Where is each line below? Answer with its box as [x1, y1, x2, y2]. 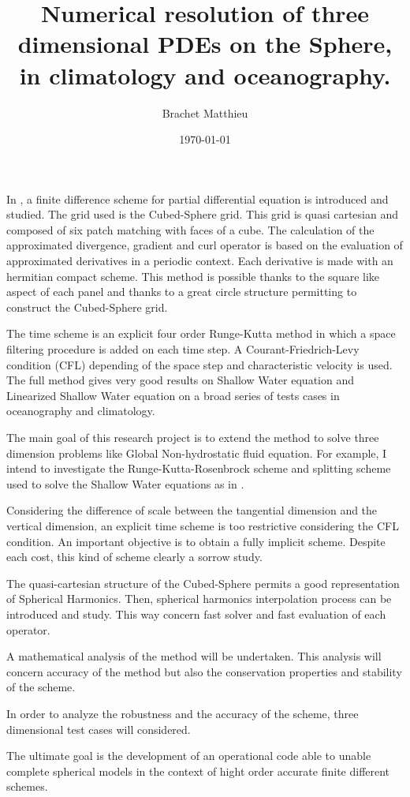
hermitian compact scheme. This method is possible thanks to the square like [6, 268, 380, 284]
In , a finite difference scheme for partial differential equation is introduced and [6, 190, 389, 207]
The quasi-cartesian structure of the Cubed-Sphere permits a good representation [6, 574, 400, 591]
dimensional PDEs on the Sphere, [17, 28, 393, 60]
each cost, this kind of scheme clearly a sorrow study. [6, 548, 263, 565]
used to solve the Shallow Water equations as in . [6, 475, 244, 492]
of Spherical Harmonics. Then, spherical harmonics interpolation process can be [6, 590, 392, 607]
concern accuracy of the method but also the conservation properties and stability [6, 663, 402, 679]
